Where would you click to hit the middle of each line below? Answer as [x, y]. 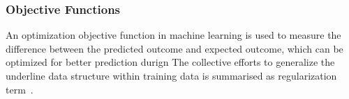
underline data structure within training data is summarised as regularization [171, 75]
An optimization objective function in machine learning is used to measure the [173, 35]
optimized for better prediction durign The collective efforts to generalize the [170, 62]
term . [20, 89]
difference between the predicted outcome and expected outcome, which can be [174, 48]
